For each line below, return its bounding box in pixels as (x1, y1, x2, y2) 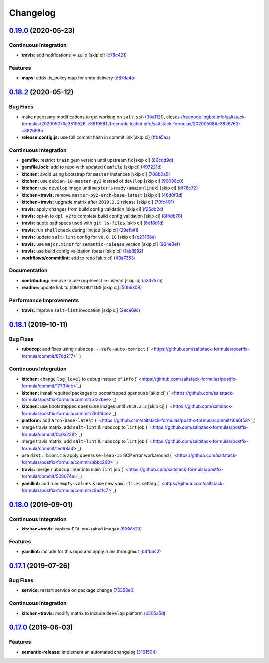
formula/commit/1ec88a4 (21, 445, 74, 451)
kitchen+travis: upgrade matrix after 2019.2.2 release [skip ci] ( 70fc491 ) (21, 199, 174, 205)
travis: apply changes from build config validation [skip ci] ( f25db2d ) (21, 206, 164, 212)
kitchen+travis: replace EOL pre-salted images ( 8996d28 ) (21, 526, 142, 532)
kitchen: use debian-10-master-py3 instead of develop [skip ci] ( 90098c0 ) (21, 178, 184, 184)
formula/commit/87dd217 (21, 353, 73, 359)
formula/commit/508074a (21, 473, 74, 479)
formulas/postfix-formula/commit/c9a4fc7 (21, 487, 109, 493)
